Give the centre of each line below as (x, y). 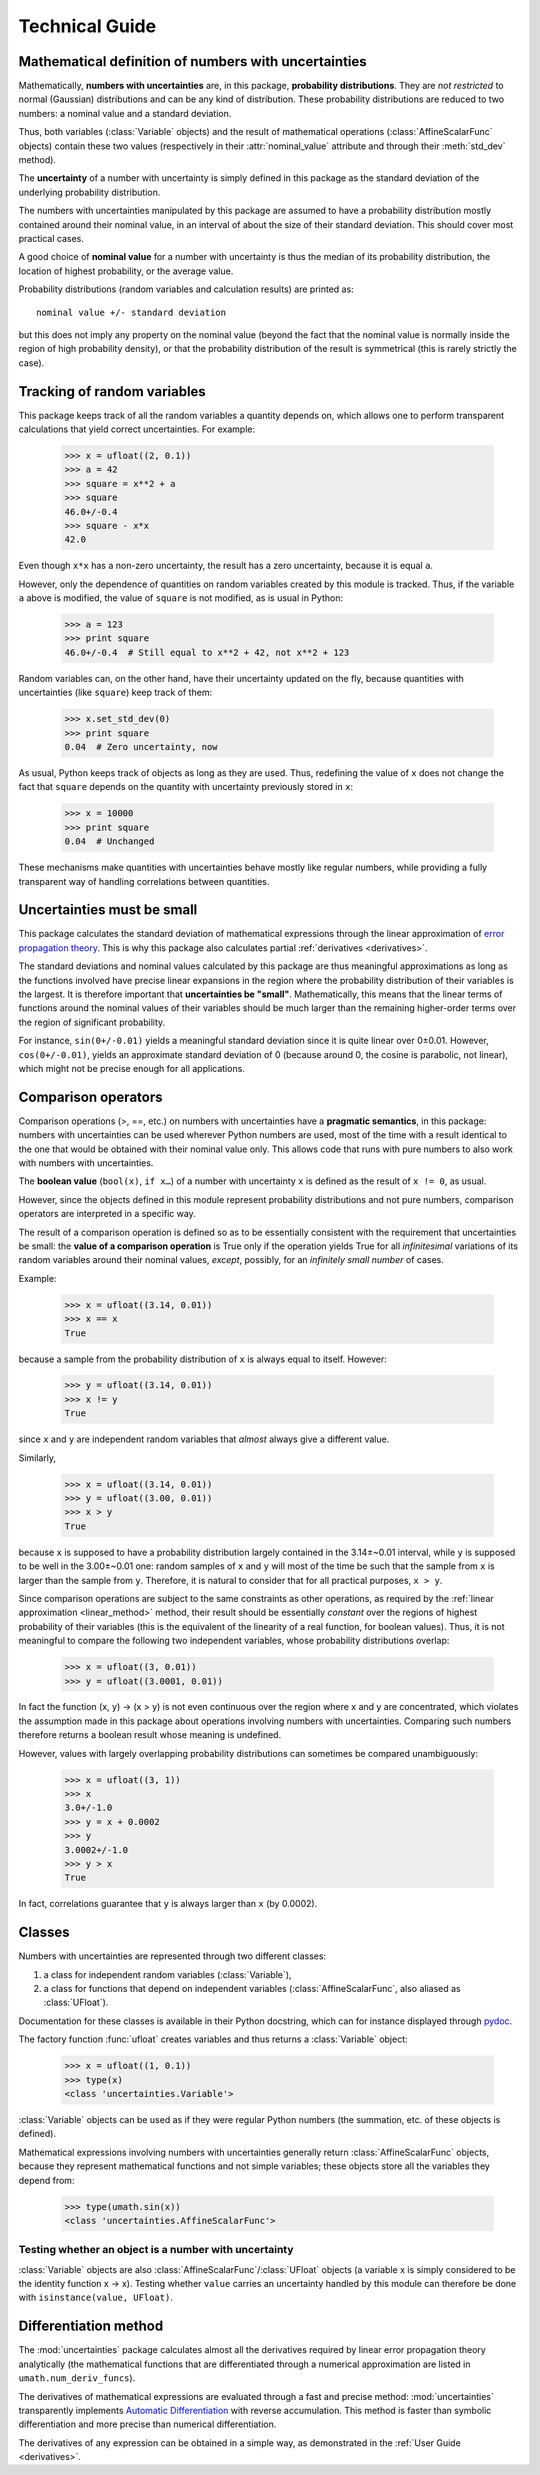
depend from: (46, 2180)
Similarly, (37, 1457)
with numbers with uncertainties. (86, 1163)
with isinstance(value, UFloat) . (96, 2297)
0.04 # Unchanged (109, 841)
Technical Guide (87, 26)
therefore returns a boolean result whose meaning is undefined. (150, 1735)
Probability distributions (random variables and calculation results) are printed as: (186, 289)
